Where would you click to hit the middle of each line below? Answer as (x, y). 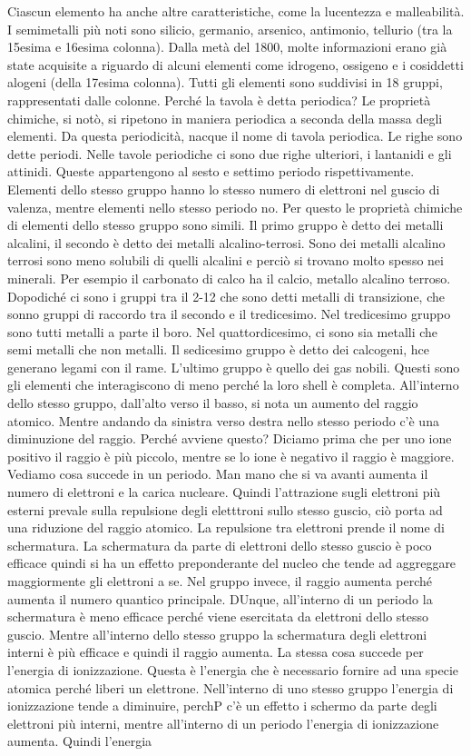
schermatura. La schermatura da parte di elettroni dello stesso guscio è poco (220, 545)
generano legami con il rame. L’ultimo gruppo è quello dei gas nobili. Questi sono (234, 367)
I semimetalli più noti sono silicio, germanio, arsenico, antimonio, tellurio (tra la (230, 29)
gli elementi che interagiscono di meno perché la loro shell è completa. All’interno (233, 385)
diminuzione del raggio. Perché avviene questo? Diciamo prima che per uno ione (230, 438)
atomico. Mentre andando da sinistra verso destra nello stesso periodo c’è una (223, 420)
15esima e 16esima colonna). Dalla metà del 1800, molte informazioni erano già (227, 47)
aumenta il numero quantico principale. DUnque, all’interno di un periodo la (220, 598)
